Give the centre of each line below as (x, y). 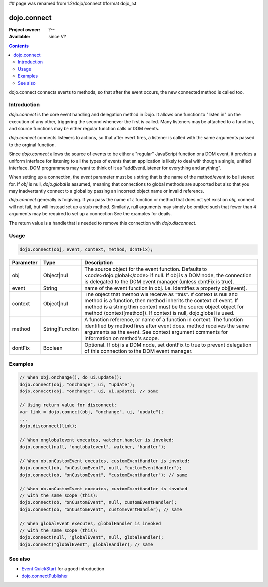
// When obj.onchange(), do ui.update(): (71, 377)
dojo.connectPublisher (45, 576)
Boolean (53, 348)
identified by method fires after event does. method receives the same (167, 326)
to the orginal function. (33, 145)
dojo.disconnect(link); (49, 426)
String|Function (61, 329)
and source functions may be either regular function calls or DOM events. (84, 128)
